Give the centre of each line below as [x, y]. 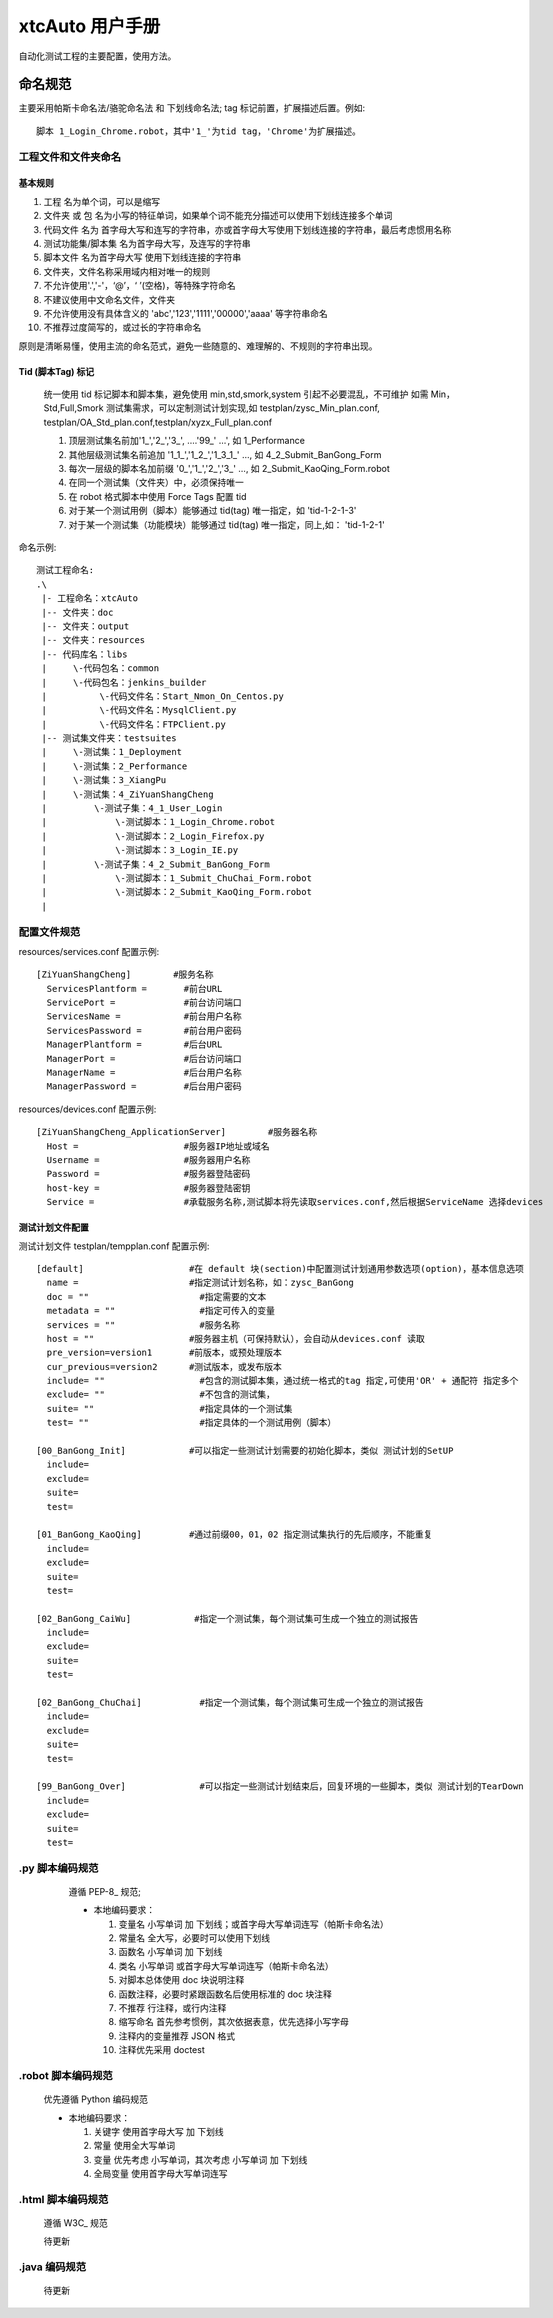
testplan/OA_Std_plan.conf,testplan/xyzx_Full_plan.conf [158, 422]
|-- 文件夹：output [85, 626]
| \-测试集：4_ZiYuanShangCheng [127, 794]
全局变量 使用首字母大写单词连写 [160, 2174]
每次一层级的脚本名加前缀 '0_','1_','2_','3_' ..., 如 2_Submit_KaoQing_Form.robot [229, 469]
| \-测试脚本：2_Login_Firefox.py [153, 836]
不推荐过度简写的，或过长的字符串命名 [122, 327]
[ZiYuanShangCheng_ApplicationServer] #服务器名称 [177, 1132]
